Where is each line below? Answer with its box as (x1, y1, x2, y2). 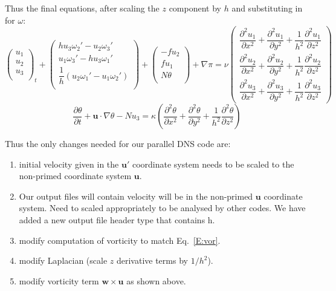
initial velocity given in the (19, 157, 119, 170)
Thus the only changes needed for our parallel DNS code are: (5, 137, 231, 150)
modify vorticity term (19, 274, 99, 287)
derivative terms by (116, 254, 188, 267)
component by (169, 2, 221, 14)
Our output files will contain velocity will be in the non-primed (19, 189, 253, 202)
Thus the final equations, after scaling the (5, 2, 160, 14)
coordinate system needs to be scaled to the (132, 157, 294, 170)
